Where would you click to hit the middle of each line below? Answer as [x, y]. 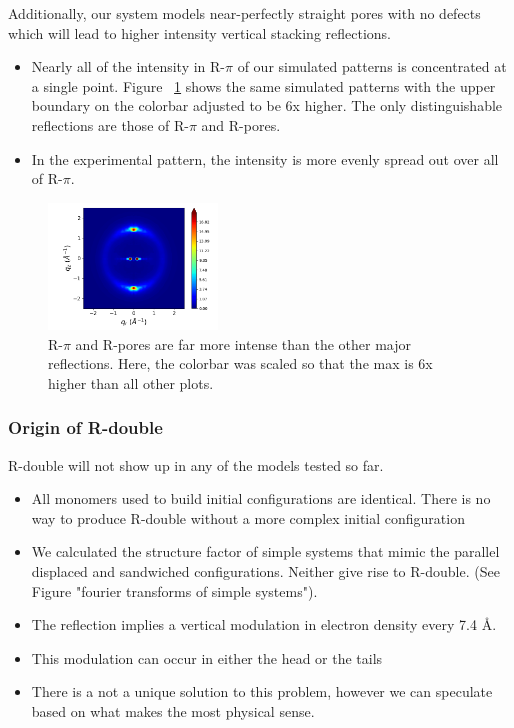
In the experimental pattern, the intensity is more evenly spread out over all [265, 158]
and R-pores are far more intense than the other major [243, 343]
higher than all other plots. [131, 382]
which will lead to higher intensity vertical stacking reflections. [200, 32]
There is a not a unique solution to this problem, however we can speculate [262, 691]
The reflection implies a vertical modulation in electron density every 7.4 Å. [264, 624]
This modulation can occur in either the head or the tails [207, 657]
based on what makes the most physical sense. [173, 710]
